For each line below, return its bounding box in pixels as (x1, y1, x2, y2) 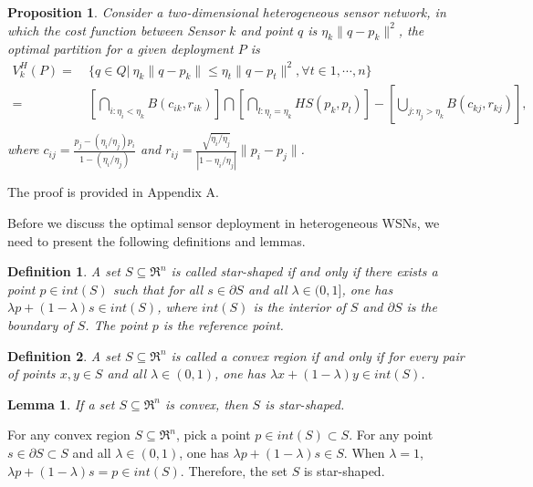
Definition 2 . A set (7, 346, 121, 365)
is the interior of (253, 297, 346, 316)
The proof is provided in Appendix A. (7, 182, 219, 202)
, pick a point (176, 425, 251, 444)
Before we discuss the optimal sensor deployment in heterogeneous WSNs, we (7, 212, 440, 232)
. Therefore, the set (180, 461, 288, 480)
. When (343, 442, 385, 461)
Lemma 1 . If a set (7, 394, 115, 413)
